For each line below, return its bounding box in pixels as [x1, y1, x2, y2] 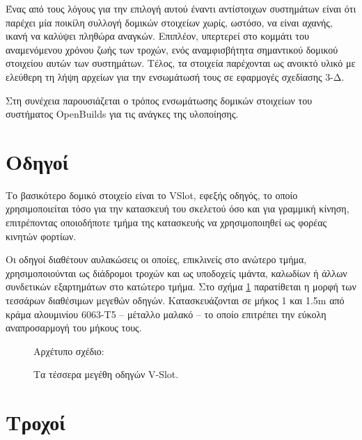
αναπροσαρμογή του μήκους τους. [6, 320, 142, 335]
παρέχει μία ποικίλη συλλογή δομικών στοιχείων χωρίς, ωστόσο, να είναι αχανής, [6, 15, 333, 29]
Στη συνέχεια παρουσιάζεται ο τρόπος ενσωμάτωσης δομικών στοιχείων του [6, 93, 313, 107]
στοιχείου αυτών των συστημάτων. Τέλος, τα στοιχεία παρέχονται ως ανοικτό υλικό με [6, 56, 356, 70]
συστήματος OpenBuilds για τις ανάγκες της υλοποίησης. [6, 107, 239, 121]
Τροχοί [6, 408, 65, 437]
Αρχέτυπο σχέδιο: [33, 343, 104, 358]
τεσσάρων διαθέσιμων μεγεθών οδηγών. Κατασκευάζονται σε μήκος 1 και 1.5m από [6, 293, 345, 308]
